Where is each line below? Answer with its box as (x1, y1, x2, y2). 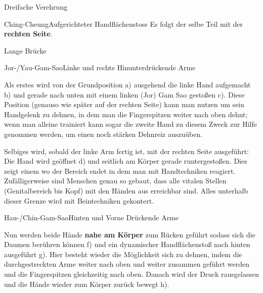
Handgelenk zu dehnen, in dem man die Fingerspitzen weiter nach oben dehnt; (4, 109, 248, 119)
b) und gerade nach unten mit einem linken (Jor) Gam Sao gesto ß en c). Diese (4, 89, 245, 100)
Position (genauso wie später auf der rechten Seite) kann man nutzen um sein (4, 99, 245, 110)
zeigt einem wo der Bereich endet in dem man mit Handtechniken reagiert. (4, 165, 236, 176)
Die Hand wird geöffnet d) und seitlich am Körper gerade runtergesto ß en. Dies (4, 156, 247, 166)
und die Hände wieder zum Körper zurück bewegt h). (4, 278, 169, 289)
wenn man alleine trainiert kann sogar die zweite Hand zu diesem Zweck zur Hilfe (4, 119, 257, 129)
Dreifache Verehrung (4, 2, 68, 12)
